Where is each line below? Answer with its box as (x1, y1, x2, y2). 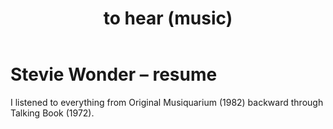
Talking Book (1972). (10, 107, 95, 119)
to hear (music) (103, 7, 233, 30)
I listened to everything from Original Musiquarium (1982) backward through (10, 96, 324, 108)
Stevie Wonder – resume (10, 63, 218, 86)
